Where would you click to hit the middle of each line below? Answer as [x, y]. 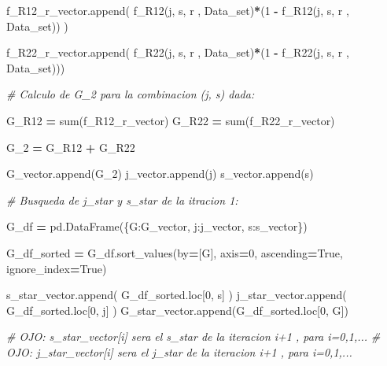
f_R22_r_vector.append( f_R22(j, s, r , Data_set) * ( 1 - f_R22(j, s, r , [178, 52]
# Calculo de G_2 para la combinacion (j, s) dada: [131, 94]
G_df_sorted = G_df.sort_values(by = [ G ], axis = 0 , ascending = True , [175, 252]
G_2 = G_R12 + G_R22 [71, 147]
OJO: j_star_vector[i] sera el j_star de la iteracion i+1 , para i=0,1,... [179, 351]
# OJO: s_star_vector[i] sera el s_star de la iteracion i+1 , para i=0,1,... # [193, 336]
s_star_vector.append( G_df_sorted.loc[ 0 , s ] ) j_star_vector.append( [177, 295]
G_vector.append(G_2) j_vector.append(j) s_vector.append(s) [160, 174]
